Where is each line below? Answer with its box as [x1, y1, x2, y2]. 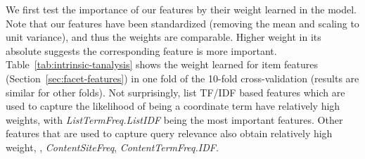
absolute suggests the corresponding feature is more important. [6, 43, 277, 58]
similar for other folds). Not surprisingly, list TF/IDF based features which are [6, 84, 345, 99]
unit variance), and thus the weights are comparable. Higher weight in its [6, 30, 321, 44]
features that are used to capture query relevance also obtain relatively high [6, 126, 333, 141]
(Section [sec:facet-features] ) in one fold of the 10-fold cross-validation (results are [6, 70, 359, 85]
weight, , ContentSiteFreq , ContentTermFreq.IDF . [6, 139, 219, 154]
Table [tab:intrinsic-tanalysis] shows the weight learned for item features [6, 57, 318, 72]
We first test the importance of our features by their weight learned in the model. [6, 2, 357, 16]
